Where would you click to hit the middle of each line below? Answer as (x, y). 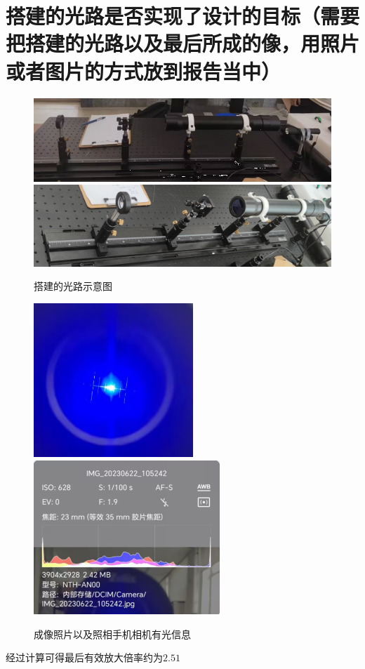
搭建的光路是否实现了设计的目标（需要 (183, 16)
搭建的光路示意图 (73, 286)
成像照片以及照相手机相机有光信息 (112, 634)
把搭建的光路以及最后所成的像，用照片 (183, 43)
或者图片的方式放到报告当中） (144, 71)
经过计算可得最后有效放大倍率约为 (84, 657)
